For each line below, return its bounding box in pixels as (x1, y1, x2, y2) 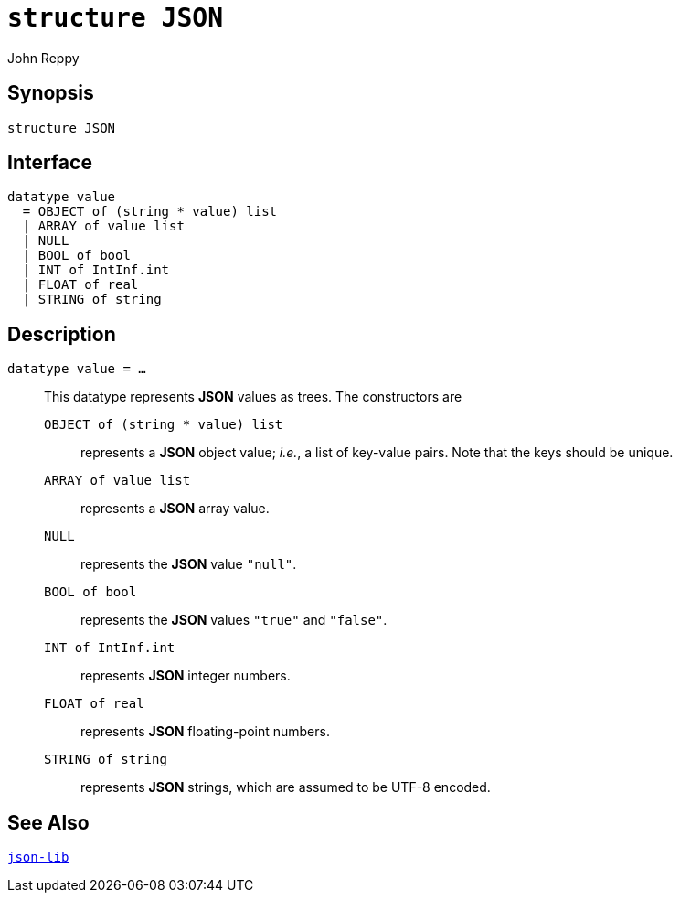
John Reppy (7, 49, 80, 66)
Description (7, 322, 116, 346)
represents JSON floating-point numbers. (80, 723, 330, 740)
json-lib (7, 850, 69, 865)
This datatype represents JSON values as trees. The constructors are (44, 389, 462, 405)
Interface (7, 151, 92, 175)
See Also (7, 810, 90, 834)
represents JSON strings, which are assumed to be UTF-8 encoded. (80, 779, 491, 796)
